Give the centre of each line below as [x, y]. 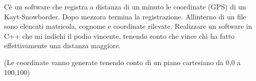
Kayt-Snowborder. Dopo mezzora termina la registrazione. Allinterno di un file [125, 16]
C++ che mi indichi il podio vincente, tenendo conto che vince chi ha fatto [119, 36]
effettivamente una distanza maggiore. [62, 45]
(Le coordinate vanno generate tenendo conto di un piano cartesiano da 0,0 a [122, 62]
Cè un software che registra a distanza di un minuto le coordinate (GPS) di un [125, 6]
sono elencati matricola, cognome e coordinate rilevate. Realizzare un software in [128, 26]
